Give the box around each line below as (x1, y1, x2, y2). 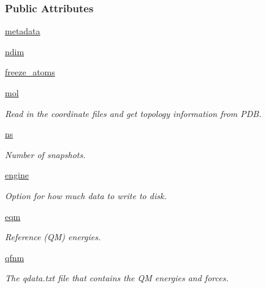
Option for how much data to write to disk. (5, 189, 167, 202)
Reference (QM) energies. (5, 230, 101, 243)
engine (5, 169, 29, 181)
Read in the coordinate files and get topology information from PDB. (5, 107, 262, 119)
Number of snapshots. (5, 148, 86, 161)
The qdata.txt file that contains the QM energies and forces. (5, 271, 229, 284)
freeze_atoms (5, 66, 55, 78)
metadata (5, 25, 40, 37)
